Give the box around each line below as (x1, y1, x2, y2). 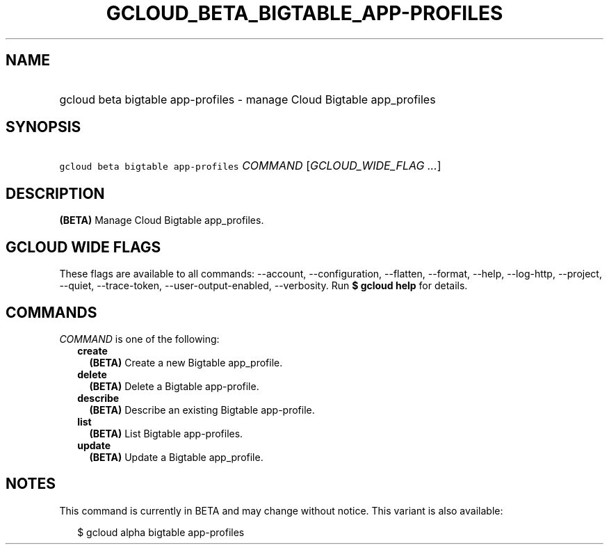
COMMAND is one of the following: (59, 332, 220, 345)
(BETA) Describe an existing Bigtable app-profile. (89, 403, 315, 416)
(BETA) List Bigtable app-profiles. (89, 427, 243, 439)
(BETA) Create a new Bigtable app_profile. (89, 356, 283, 369)
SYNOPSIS (6, 118, 81, 136)
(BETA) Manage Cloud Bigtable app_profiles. (59, 214, 264, 227)
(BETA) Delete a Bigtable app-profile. (89, 380, 259, 392)
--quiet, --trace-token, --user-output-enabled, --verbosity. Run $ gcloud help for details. (59, 280, 468, 292)
